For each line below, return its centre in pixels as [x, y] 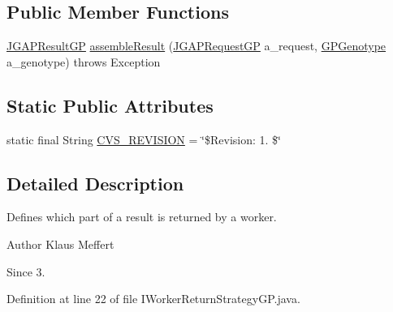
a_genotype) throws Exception [84, 61]
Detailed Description [95, 183]
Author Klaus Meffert [60, 244]
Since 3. [26, 271]
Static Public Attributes [110, 105]
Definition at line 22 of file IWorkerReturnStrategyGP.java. [153, 299]
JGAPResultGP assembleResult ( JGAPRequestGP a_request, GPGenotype [196, 46]
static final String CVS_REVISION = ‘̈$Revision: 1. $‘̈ [144, 139]
